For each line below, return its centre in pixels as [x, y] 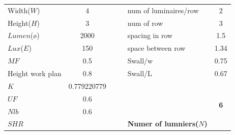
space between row [156, 48]
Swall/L [140, 73]
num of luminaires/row [163, 10]
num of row [145, 23]
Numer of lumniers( [163, 124]
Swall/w [140, 61]
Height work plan [35, 73]
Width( [19, 10]
